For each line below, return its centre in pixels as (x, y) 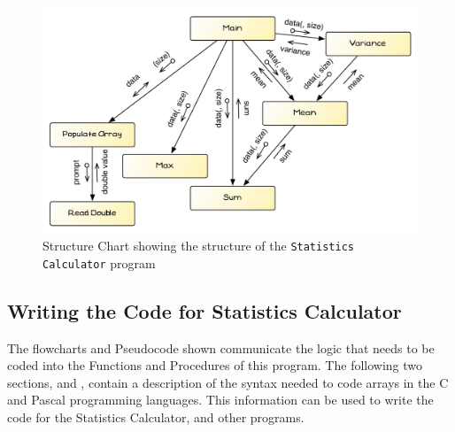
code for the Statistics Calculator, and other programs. (156, 417)
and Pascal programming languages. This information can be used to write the (220, 400)
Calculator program (99, 262)
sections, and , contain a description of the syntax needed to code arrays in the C (228, 382)
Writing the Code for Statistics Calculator (204, 310)
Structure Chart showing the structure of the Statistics (198, 246)
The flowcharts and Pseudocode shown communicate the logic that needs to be (221, 347)
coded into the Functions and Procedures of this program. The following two (215, 365)
